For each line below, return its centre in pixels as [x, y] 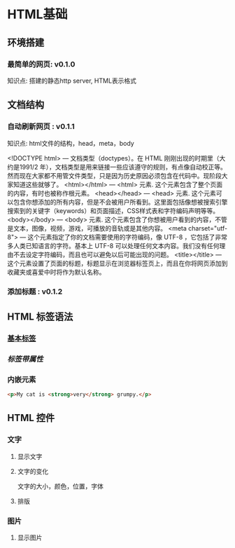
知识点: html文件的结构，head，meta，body [71, 143]
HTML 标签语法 [40, 316]
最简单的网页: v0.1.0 [41, 64]
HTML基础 [37, 14]
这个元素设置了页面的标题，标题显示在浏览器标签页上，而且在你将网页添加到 [117, 263]
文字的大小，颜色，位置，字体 [60, 486]
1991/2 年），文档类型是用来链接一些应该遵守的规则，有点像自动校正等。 [123, 167]
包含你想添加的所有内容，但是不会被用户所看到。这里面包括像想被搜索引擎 [120, 202]
